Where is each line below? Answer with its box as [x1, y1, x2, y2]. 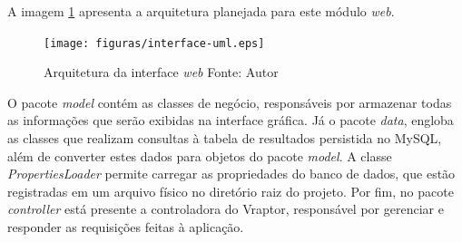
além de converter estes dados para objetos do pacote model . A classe [7, 146, 392, 165]
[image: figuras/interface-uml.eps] [44, 36, 265, 50]
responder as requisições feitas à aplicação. [7, 218, 244, 236]
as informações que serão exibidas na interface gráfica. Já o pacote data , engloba [7, 111, 454, 130]
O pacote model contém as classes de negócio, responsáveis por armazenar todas [7, 92, 452, 111]
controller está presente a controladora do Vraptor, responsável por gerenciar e [7, 199, 444, 218]
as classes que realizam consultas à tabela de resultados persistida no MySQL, [7, 129, 442, 148]
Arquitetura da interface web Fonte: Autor [44, 63, 279, 82]
